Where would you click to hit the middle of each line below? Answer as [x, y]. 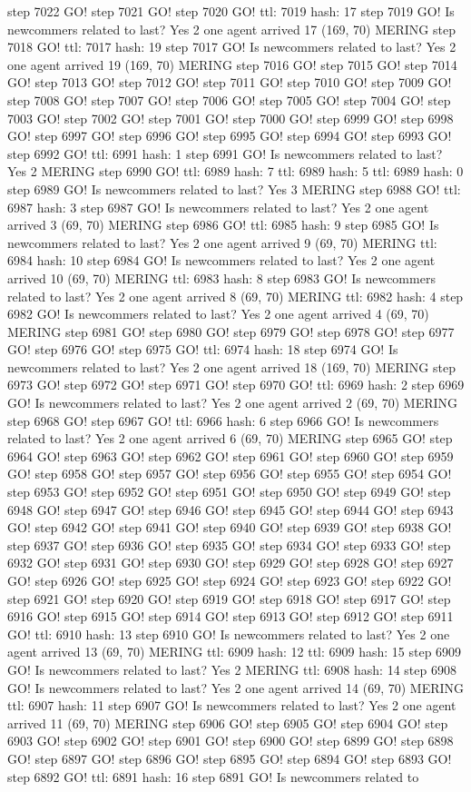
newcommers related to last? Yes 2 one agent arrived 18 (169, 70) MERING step [231, 366]
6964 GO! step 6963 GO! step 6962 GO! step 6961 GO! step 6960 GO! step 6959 [231, 455]
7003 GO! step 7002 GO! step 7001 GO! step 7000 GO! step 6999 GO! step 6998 [231, 118]
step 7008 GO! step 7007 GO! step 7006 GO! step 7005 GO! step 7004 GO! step [229, 99]
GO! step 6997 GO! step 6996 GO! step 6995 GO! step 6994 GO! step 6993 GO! [230, 136]
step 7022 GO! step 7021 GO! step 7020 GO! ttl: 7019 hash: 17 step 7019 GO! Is [231, 11]
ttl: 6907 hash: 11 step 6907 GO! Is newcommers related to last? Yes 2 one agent [232, 705]
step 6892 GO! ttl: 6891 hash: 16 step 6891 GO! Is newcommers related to [213, 776]
